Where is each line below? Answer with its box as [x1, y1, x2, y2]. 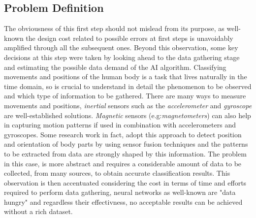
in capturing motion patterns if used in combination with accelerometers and [4, 120, 236, 130]
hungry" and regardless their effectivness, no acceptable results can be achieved [4, 196, 243, 207]
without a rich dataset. [4, 206, 73, 217]
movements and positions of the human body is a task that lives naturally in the [4, 71, 247, 82]
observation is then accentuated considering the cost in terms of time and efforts [4, 177, 247, 187]
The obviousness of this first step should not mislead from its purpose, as [4, 23, 224, 33]
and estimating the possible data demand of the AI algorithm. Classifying [4, 62, 226, 72]
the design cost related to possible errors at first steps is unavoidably [26, 32, 233, 43]
